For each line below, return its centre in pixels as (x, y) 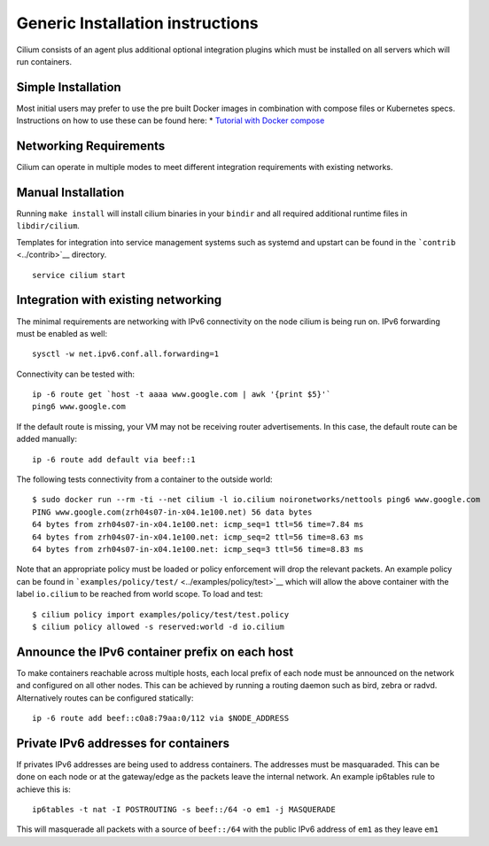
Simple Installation (69, 87)
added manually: (47, 439)
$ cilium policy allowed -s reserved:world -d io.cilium (159, 626)
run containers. (44, 61)
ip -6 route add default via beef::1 (114, 459)
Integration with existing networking (119, 300)
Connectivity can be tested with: (75, 374)
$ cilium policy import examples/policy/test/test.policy (161, 614)
